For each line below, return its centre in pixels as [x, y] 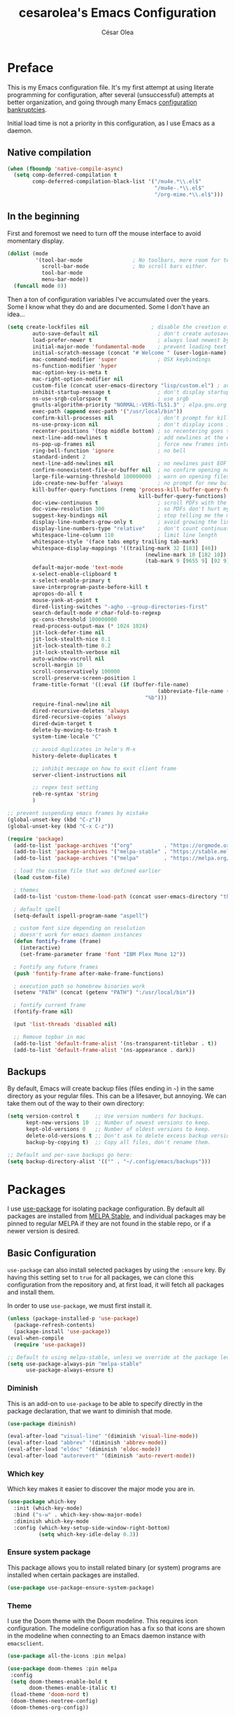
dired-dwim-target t [62, 724]
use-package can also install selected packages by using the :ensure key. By [116, 1270]
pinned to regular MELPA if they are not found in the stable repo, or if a [109, 1224]
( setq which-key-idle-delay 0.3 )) [88, 1534]
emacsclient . [26, 1643]
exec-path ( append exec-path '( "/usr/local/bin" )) [108, 412]
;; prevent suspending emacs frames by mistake [78, 813]
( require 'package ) [36, 839]
